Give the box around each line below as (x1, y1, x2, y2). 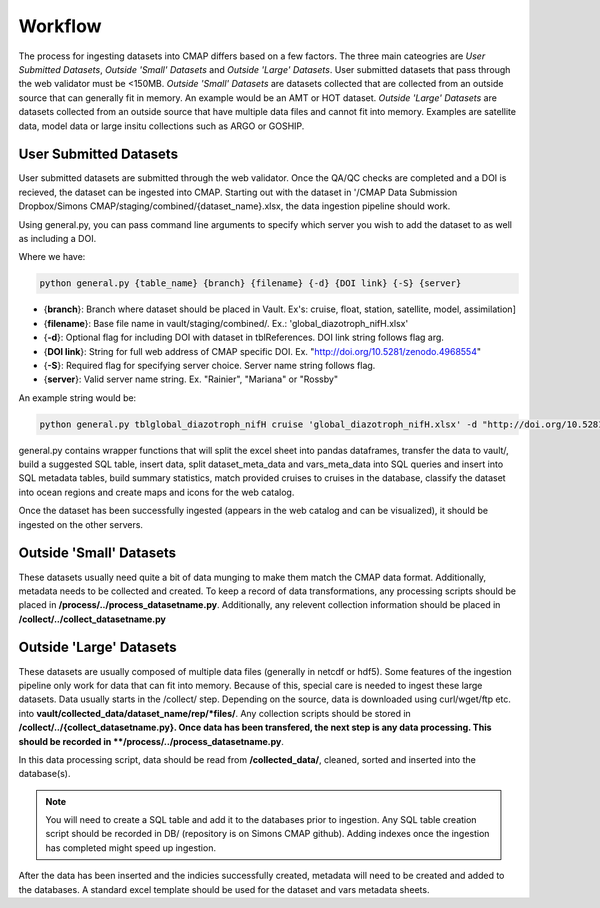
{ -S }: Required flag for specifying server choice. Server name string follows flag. (43, 359, 376, 371)
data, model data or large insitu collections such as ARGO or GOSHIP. (18, 120, 305, 132)
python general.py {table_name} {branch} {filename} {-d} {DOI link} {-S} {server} (39, 278, 462, 289)
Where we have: (18, 251, 86, 263)
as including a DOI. (18, 232, 97, 244)
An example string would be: (18, 391, 137, 404)
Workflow (18, 15, 102, 37)
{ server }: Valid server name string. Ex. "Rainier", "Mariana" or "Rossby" (43, 373, 339, 385)
